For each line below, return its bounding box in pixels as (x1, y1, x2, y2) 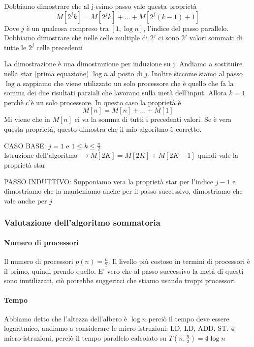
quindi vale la (197, 150, 238, 160)
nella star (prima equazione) (4, 68, 89, 78)
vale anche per (4, 195, 47, 205)
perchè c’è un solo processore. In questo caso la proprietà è (4, 97, 181, 107)
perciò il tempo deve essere (148, 313, 229, 323)
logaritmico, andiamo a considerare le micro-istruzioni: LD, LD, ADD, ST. (4, 323, 229, 333)
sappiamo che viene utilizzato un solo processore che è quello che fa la (23, 78, 234, 88)
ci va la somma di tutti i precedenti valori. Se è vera (74, 114, 232, 124)
